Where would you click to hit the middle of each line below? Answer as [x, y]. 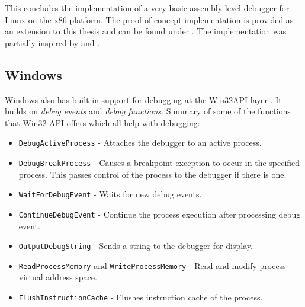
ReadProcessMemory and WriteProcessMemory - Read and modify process [152, 265]
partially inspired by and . [52, 42]
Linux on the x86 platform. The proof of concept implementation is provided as [149, 19]
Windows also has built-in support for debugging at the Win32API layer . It [143, 99]
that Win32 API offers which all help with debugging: [102, 122]
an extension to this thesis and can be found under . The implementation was [146, 31]
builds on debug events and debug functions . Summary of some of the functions [148, 111]
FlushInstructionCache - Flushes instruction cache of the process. [141, 297]
